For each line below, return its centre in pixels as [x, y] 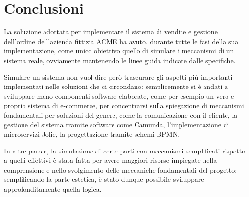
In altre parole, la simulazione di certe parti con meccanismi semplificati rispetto [125, 150]
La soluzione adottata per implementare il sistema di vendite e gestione [111, 32]
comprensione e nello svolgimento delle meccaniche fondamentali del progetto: [121, 169]
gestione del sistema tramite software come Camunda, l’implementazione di [117, 124]
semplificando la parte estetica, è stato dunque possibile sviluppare [104, 179]
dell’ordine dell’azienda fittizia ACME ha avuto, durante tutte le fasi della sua [121, 41]
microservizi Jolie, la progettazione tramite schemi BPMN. [92, 134]
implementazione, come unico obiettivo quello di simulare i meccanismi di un [119, 51]
